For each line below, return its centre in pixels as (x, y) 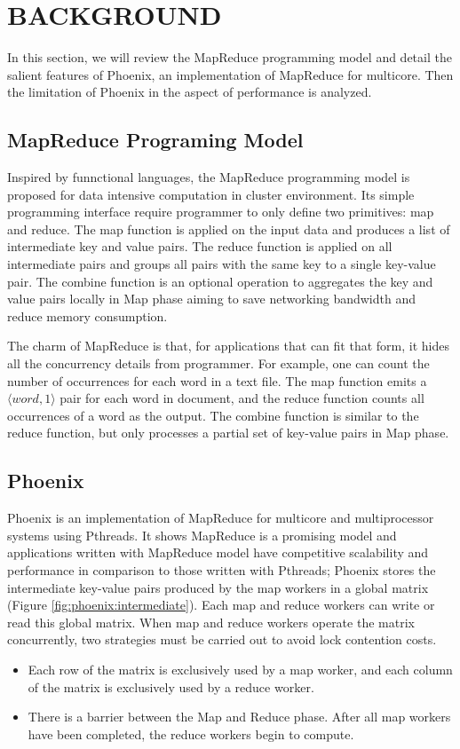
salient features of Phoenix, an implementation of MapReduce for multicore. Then (230, 74)
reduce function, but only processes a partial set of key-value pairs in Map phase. (228, 433)
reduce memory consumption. (87, 315)
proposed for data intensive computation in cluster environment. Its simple (211, 194)
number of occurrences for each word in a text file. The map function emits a (217, 380)
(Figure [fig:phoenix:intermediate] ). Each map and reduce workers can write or (221, 605)
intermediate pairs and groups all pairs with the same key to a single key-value (222, 264)
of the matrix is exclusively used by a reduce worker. (171, 686)
